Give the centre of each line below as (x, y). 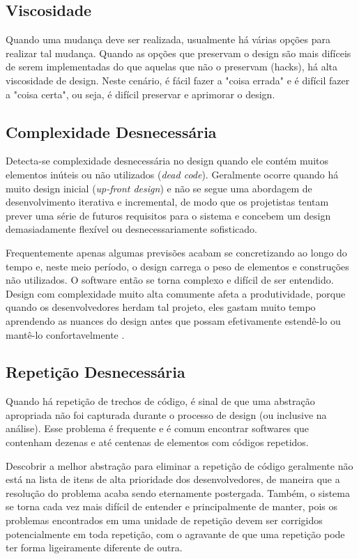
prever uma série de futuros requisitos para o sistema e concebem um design (168, 215)
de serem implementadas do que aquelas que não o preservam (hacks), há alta (172, 67)
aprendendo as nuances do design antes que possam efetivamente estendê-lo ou (173, 320)
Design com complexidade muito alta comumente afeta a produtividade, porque (176, 293)
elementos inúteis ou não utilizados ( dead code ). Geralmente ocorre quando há (172, 174)
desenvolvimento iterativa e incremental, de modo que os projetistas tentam (167, 202)
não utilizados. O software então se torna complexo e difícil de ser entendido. (170, 280)
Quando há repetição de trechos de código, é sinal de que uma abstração (160, 401)
